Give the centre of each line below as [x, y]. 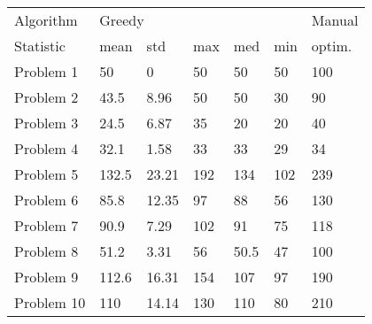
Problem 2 [46, 97]
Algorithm [46, 20]
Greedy [122, 20]
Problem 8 [46, 251]
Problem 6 [46, 200]
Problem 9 [46, 277]
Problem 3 [46, 123]
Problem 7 [46, 225]
